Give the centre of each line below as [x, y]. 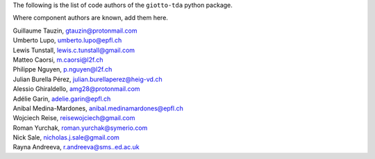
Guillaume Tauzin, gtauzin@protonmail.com [75, 31]
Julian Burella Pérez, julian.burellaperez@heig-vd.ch [87, 79]
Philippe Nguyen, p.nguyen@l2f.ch [62, 69]
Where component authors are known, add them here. [90, 18]
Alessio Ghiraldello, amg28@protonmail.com [76, 89]
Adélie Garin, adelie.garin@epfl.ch [62, 99]
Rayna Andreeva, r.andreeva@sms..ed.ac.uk [76, 147]
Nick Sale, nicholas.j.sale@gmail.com [66, 137]
